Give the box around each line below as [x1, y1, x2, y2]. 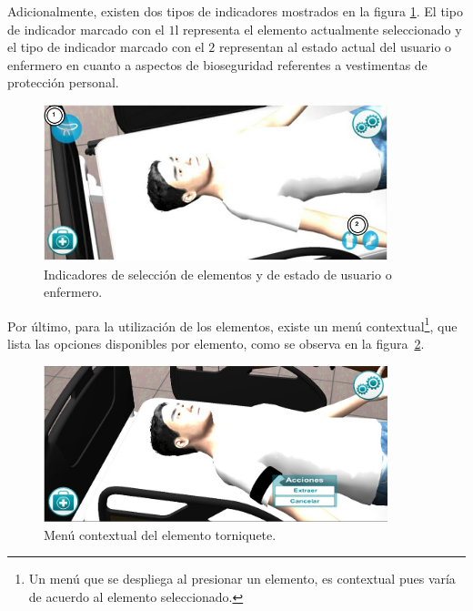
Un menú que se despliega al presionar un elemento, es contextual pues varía [28, 569, 456, 588]
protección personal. [7, 73, 119, 92]
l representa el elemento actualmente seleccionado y [175, 19, 462, 38]
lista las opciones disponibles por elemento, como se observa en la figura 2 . [7, 334, 425, 353]
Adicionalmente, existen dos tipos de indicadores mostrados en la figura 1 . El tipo [7, 2, 463, 20]
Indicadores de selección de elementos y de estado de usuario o [44, 264, 392, 283]
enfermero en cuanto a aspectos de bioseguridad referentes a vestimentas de [7, 55, 428, 74]
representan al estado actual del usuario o [219, 37, 452, 56]
